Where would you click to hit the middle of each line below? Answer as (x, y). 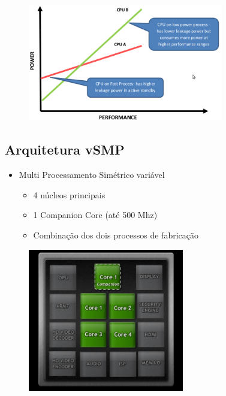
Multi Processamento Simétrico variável (92, 175)
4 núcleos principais (69, 194)
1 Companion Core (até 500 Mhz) (95, 215)
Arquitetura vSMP (65, 149)
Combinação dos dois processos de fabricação (116, 235)
